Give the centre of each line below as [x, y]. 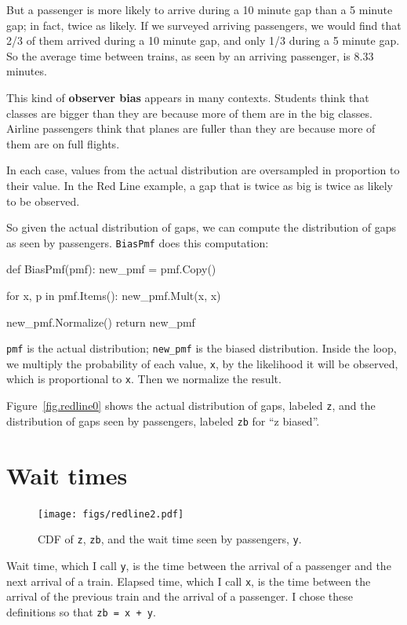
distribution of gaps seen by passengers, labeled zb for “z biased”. [163, 420]
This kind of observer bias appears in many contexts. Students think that [188, 97]
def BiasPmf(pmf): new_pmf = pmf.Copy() [111, 269]
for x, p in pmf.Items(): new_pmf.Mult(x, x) [114, 295]
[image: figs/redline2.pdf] [111, 514]
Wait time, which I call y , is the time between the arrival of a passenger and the [199, 565]
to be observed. [43, 201]
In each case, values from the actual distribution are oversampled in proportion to [203, 170]
